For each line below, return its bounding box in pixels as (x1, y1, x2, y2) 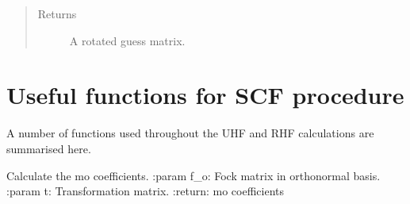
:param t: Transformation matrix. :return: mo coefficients (6, 183, 285, 199)
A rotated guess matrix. (69, 32, 186, 48)
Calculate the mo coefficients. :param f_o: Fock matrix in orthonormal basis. (6, 167, 381, 183)
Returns (37, 6, 77, 21)
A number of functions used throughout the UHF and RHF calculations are (6, 125, 374, 141)
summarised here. (6, 140, 91, 156)
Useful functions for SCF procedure (6, 79, 404, 111)
